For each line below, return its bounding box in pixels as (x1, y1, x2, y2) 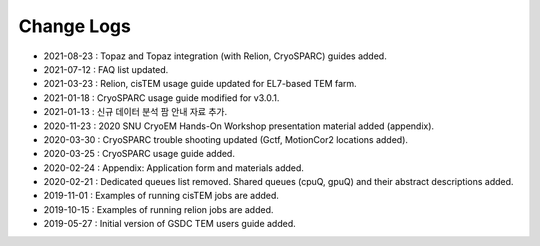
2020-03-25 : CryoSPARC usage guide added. (43, 148, 235, 160)
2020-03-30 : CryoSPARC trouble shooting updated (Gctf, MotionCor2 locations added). (43, 133, 409, 145)
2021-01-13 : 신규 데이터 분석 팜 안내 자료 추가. (43, 106, 228, 118)
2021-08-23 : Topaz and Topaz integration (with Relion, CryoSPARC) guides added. (43, 50, 387, 62)
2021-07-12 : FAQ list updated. (43, 63, 169, 75)
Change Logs (18, 15, 132, 37)
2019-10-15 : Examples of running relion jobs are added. (43, 203, 274, 215)
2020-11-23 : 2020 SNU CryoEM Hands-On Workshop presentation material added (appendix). (43, 120, 435, 132)
